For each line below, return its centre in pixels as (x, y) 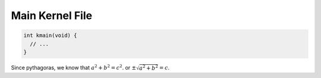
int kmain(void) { (50, 35)
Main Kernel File (51, 15)
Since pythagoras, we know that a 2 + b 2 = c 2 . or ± (74, 67)
